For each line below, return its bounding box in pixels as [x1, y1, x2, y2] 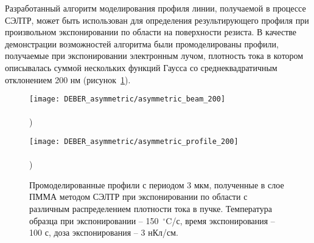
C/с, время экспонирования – [166, 214, 275, 227]
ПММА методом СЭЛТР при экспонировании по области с [29, 190, 248, 203]
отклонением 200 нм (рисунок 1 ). [5, 73, 131, 86]
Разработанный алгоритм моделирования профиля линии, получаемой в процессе [5, 2, 306, 14]
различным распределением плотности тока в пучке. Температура [29, 202, 272, 215]
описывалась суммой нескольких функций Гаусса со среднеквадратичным [5, 61, 277, 74]
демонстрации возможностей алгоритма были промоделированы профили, [5, 37, 279, 50]
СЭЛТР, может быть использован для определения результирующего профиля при [5, 13, 309, 26]
